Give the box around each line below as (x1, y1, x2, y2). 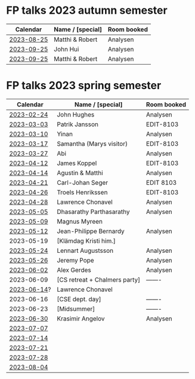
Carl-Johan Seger (56, 178, 109, 187)
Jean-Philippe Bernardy (56, 227, 125, 235)
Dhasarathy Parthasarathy (56, 207, 130, 216)
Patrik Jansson (56, 120, 99, 129)
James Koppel (56, 159, 97, 167)
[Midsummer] (56, 304, 95, 313)
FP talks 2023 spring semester (6, 79, 162, 93)
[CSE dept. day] (56, 295, 101, 303)
